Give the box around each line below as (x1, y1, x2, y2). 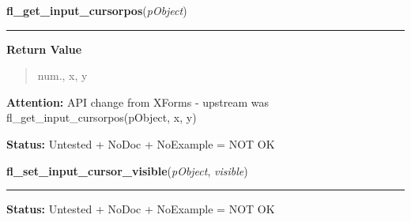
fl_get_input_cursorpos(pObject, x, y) (6, 109, 197, 126)
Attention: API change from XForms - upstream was (6, 93, 269, 110)
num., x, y (37, 67, 88, 84)
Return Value (6, 40, 82, 57)
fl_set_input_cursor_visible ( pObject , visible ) (6, 162, 248, 179)
